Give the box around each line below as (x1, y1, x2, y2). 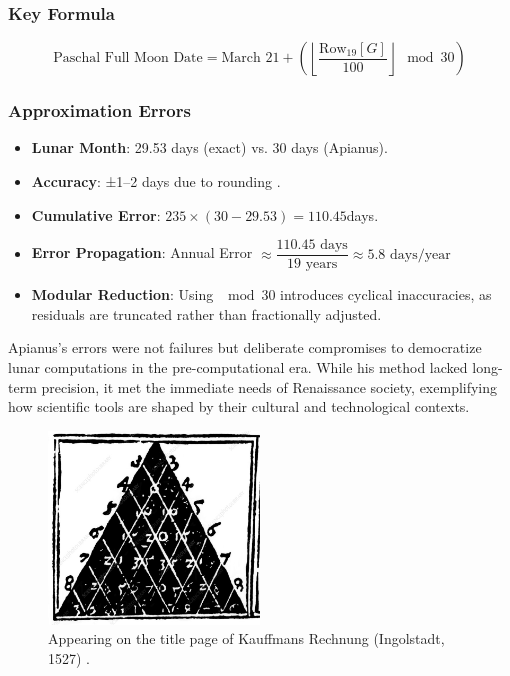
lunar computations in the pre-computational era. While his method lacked (8, 357, 468, 378)
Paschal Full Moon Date (53, 51, 203, 66)
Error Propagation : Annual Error (31, 242, 253, 263)
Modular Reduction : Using (31, 284, 214, 305)
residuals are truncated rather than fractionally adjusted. (31, 303, 382, 324)
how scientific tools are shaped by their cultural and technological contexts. (8, 396, 470, 417)
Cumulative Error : (31, 204, 161, 225)
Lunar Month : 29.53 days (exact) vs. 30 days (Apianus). (31, 137, 388, 158)
